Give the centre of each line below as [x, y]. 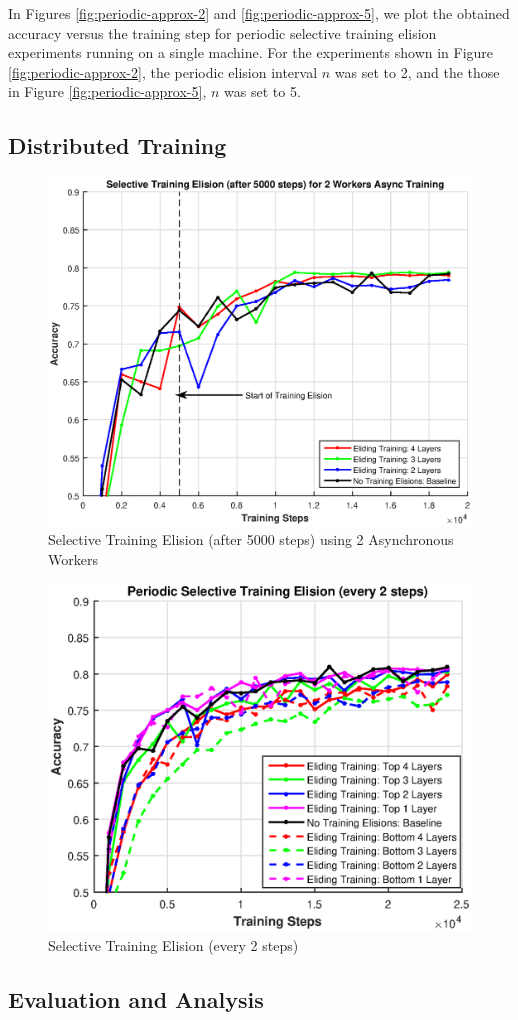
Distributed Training [117, 145]
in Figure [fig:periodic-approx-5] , [107, 91]
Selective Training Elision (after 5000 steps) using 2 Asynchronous [251, 539]
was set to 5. [262, 91]
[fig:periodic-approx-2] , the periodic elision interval [163, 71]
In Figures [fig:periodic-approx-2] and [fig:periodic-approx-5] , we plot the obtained [259, 13]
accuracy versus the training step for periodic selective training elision [222, 32]
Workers [73, 558]
